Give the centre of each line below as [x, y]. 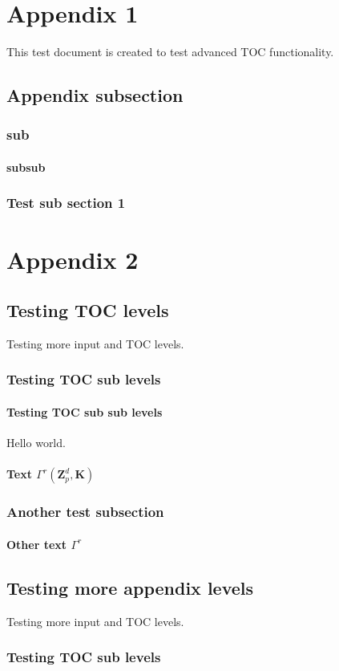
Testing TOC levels [88, 310]
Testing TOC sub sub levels [85, 411]
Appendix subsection [95, 95]
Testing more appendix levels [130, 587]
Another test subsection [85, 512]
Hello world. [36, 443]
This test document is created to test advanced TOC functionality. [170, 52]
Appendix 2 [73, 259]
